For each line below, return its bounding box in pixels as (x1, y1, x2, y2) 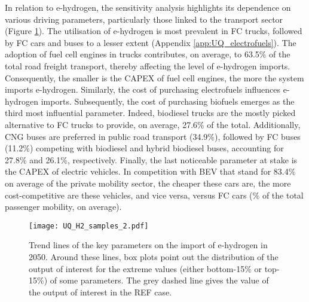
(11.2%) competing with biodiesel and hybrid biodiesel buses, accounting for (5, 142, 284, 154)
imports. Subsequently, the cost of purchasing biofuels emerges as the (41, 94, 295, 107)
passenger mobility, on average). (5, 200, 122, 213)
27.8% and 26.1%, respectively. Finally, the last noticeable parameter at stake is (5, 153, 298, 166)
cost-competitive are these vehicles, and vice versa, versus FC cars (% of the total (5, 188, 304, 201)
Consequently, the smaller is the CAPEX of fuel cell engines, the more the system (5, 71, 304, 84)
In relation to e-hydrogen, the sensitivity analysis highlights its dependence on (5, 1, 291, 13)
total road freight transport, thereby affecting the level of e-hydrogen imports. (5, 59, 290, 72)
